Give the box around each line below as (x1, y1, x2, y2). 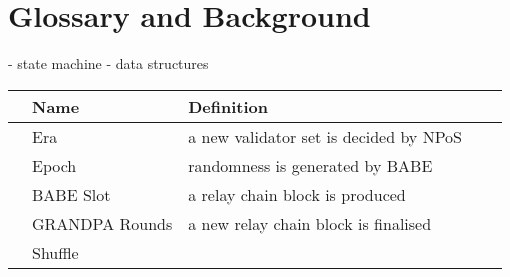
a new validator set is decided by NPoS (188, 124, 462, 148)
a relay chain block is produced (188, 182, 406, 206)
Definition (188, 94, 269, 118)
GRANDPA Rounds (32, 211, 173, 235)
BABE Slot (32, 182, 111, 206)
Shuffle (32, 240, 79, 264)
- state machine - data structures (8, 53, 209, 74)
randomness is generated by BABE (188, 153, 433, 177)
